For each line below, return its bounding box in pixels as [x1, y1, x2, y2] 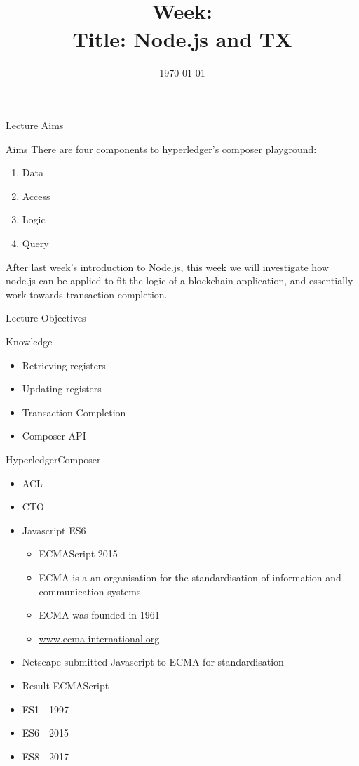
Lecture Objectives [6, 310, 86, 325]
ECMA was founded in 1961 [39, 607, 160, 622]
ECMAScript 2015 [39, 546, 118, 561]
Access [22, 188, 50, 203]
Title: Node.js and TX [72, 24, 292, 53]
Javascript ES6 [22, 522, 86, 537]
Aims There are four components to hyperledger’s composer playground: [6, 141, 317, 156]
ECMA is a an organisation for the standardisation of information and [39, 569, 341, 584]
